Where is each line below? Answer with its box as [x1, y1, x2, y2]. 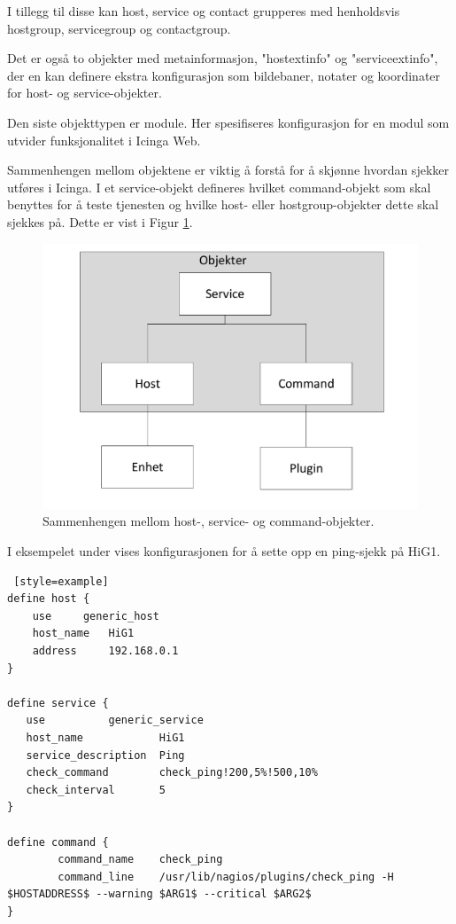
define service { [7, 696, 109, 709]
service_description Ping [26, 748, 185, 762]
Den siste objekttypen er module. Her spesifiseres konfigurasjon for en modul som [7, 113, 450, 131]
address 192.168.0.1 [32, 645, 179, 658]
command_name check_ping [58, 853, 223, 866]
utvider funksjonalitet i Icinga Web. [7, 130, 201, 149]
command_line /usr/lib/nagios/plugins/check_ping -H [58, 870, 394, 883]
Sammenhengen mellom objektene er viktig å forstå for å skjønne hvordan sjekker [7, 161, 449, 179]
